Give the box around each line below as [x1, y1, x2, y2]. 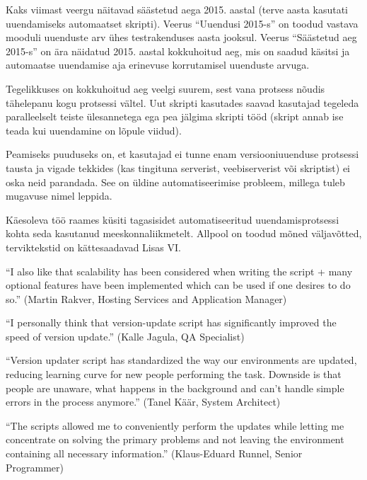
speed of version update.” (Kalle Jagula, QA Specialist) [6, 328, 245, 343]
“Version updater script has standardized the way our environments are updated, [6, 353, 357, 367]
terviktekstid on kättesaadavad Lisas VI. [6, 239, 181, 254]
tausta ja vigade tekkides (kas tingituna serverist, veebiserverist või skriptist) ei [6, 160, 350, 175]
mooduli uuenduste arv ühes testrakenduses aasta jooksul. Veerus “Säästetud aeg [6, 30, 357, 45]
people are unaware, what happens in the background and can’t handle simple [6, 380, 344, 395]
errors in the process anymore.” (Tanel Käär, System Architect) [6, 394, 281, 409]
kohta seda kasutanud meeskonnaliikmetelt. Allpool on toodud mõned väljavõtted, [6, 226, 362, 241]
